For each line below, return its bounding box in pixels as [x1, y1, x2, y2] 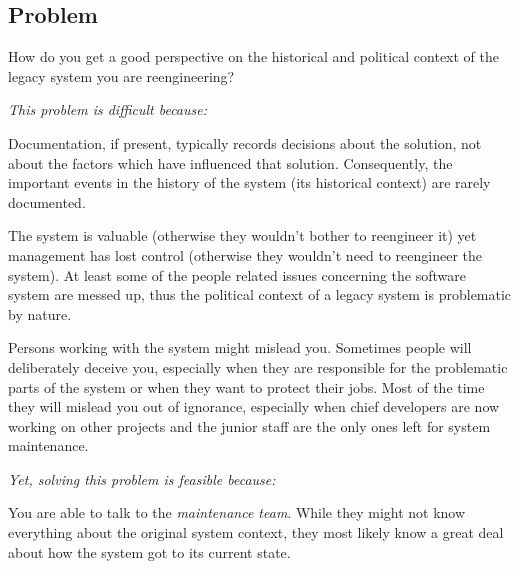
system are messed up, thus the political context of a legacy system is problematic [8, 284, 512, 305]
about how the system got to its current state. [8, 541, 291, 562]
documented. [8, 191, 86, 212]
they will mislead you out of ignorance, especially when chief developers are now [8, 396, 500, 417]
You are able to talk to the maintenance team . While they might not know [8, 502, 466, 523]
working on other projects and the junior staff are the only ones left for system [8, 415, 491, 436]
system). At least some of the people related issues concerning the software [8, 264, 466, 285]
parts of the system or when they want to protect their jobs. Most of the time [8, 376, 485, 397]
